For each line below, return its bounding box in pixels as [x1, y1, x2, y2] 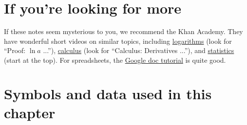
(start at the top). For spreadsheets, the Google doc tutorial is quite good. [4, 54, 226, 65]
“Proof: [4, 45, 26, 55]
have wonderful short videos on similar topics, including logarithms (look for [4, 36, 232, 46]
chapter [4, 102, 56, 122]
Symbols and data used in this [4, 83, 212, 103]
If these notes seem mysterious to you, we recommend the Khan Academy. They [4, 26, 243, 36]
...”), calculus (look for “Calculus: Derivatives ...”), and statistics [43, 45, 234, 55]
